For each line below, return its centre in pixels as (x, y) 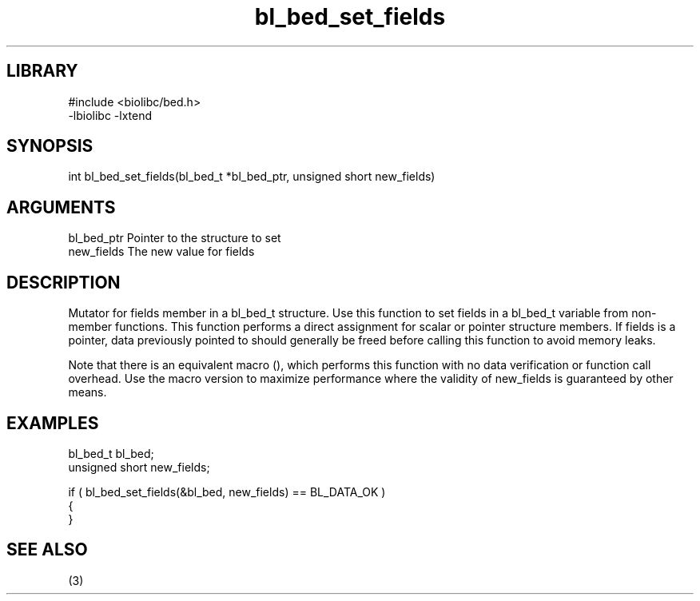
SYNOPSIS (50, 146)
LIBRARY (42, 71)
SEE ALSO (47, 550)
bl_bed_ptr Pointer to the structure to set (175, 238)
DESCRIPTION (64, 282)
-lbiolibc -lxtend (110, 115)
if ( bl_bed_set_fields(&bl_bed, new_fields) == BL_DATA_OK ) (227, 492)
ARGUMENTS (61, 207)
